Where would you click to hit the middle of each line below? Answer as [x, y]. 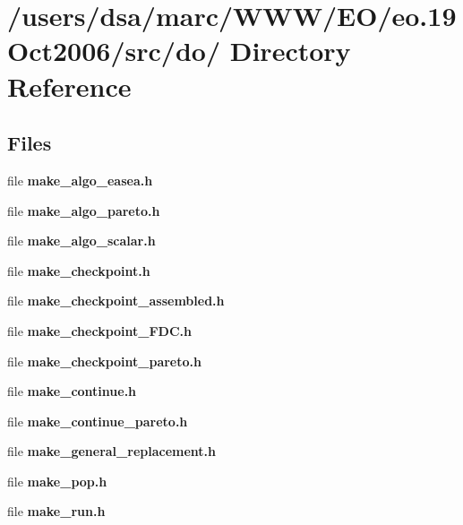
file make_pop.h [57, 481]
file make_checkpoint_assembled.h [116, 301]
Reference [69, 86]
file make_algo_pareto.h [84, 210]
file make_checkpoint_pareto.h [104, 361]
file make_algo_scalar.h [81, 241]
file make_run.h [56, 511]
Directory [290, 51]
